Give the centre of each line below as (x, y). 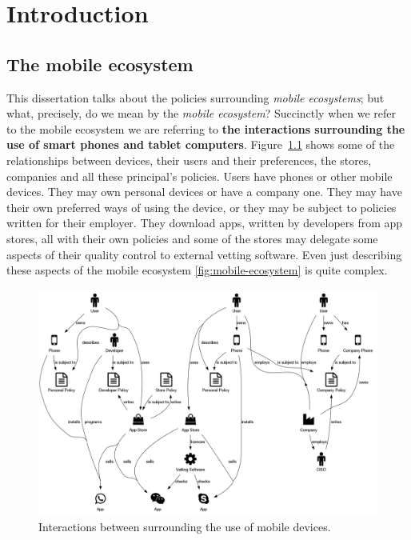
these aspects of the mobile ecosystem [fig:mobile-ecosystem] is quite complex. (197, 270)
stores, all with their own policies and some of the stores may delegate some (192, 238)
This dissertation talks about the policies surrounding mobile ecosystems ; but (196, 97)
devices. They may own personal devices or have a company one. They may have (204, 192)
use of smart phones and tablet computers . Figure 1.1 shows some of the (201, 144)
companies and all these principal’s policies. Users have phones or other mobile (200, 176)
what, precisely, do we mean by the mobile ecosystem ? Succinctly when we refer (202, 113)
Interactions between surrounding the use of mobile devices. (185, 526)
